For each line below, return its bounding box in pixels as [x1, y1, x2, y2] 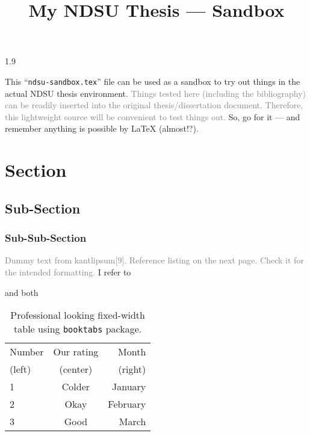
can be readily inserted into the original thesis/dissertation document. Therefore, [5, 99, 303, 111]
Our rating [53, 345, 99, 359]
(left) [10, 362, 31, 376]
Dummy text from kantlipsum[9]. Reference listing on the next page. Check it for [5, 254, 304, 266]
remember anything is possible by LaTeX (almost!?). [5, 122, 199, 135]
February [108, 397, 146, 411]
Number [10, 345, 44, 359]
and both [5, 286, 39, 298]
